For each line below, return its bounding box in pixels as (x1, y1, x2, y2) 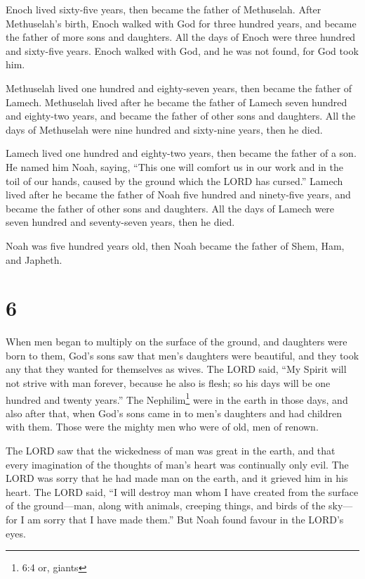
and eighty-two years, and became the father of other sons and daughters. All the (6, 108, 356, 123)
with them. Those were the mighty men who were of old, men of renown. (6, 419, 319, 434)
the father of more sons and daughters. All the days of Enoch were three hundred (6, 30, 356, 44)
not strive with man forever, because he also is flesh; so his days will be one (6, 376, 331, 390)
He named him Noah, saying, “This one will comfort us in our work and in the (6, 159, 344, 174)
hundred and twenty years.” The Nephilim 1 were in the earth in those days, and (6, 390, 348, 407)
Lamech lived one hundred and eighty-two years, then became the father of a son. (6, 146, 357, 160)
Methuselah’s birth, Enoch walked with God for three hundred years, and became (6, 15, 357, 30)
